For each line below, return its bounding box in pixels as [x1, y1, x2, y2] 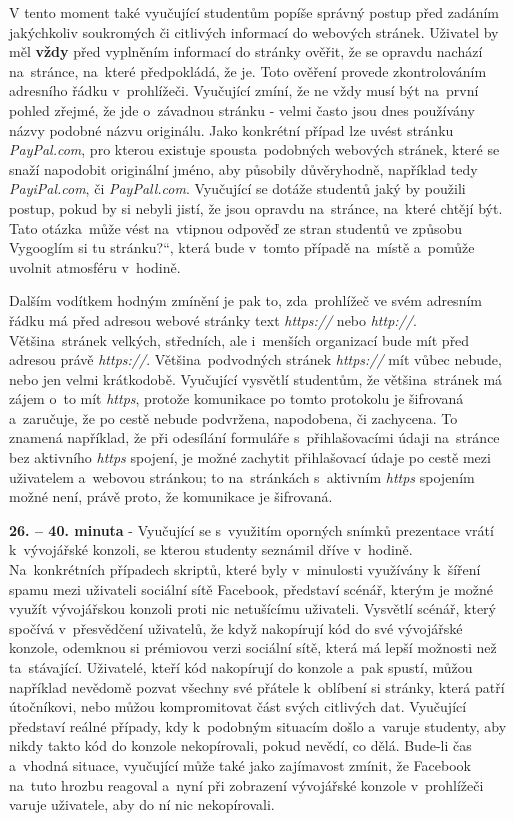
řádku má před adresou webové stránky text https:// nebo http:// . [9, 309, 417, 330]
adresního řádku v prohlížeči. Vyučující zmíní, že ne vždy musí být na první [9, 80, 479, 101]
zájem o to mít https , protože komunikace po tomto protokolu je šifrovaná [9, 388, 464, 409]
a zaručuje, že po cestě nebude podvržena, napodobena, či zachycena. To [9, 407, 458, 428]
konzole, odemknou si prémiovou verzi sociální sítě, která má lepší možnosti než [9, 637, 497, 658]
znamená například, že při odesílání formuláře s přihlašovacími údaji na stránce [9, 427, 500, 448]
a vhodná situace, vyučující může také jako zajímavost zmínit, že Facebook [9, 754, 471, 775]
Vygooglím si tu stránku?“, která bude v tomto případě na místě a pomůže [9, 237, 475, 258]
